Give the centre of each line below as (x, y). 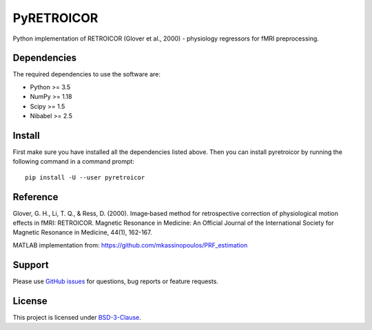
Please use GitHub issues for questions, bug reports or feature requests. (115, 281)
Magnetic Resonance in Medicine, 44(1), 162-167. (82, 232)
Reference (35, 197)
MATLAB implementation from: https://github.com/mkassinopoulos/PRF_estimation (130, 245)
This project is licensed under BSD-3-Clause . (77, 317)
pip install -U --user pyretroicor (85, 177)
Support (31, 265)
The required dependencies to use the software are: (87, 74)
